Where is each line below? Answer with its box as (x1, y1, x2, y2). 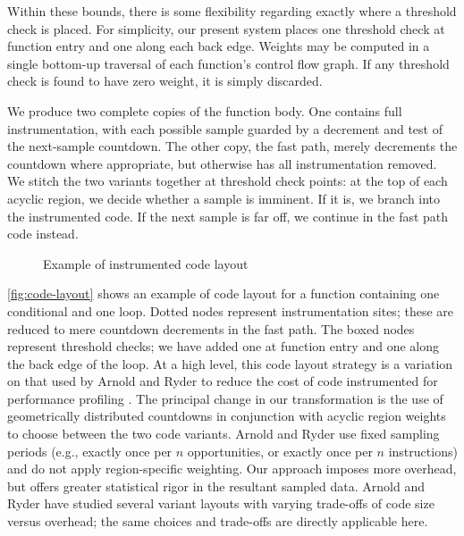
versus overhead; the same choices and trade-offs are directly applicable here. (7, 512, 428, 531)
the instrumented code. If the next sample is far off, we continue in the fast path (7, 206, 449, 225)
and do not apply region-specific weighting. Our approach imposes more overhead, (7, 459, 457, 478)
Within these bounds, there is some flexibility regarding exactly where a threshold (7, 2, 457, 20)
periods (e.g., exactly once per (7, 441, 173, 460)
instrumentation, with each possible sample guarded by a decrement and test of (7, 119, 443, 138)
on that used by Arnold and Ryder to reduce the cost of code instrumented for (7, 372, 438, 390)
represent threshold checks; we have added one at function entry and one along (7, 337, 439, 356)
